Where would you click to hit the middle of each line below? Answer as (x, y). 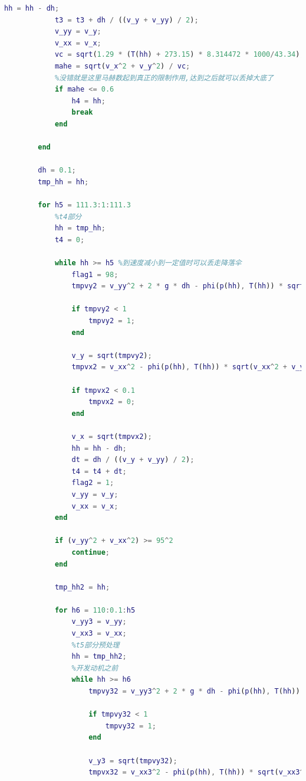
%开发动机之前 (95, 668)
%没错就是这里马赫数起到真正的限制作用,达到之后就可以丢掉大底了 (164, 78)
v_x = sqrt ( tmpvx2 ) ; (112, 436)
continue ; (91, 552)
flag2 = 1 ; (93, 483)
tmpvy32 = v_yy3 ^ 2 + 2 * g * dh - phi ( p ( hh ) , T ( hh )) (194, 691)
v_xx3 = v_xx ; (99, 634)
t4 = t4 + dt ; (99, 471)
